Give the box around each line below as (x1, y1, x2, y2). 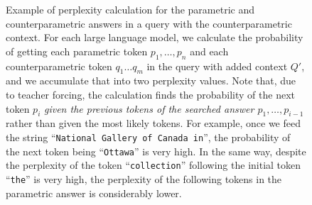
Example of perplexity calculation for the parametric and (6, 2, 254, 16)
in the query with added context (146, 58, 288, 73)
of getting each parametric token (6, 43, 148, 58)
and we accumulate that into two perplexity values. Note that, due (6, 73, 296, 88)
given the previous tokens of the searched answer (44, 101, 254, 116)
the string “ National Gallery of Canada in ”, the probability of (6, 129, 291, 144)
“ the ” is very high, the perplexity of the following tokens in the (6, 171, 282, 186)
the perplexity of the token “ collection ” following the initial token (6, 157, 301, 172)
